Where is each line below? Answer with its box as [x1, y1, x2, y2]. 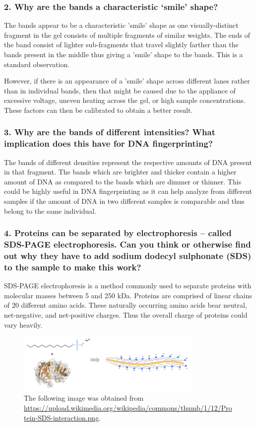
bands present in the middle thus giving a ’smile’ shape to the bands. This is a [4, 49, 243, 59]
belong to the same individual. [4, 205, 96, 216]
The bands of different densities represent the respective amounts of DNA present [4, 157, 252, 167]
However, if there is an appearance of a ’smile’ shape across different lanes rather [4, 76, 250, 86]
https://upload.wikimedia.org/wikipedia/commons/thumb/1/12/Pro [24, 403, 232, 413]
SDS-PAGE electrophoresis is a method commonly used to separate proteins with [4, 280, 252, 291]
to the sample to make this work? [4, 260, 141, 273]
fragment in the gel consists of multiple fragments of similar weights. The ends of [4, 29, 251, 40]
